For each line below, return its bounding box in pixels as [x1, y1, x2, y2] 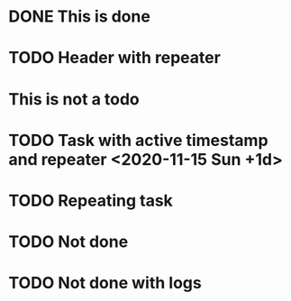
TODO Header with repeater [8, 48, 222, 68]
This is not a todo [8, 88, 141, 109]
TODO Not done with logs [8, 273, 202, 294]
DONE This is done [8, 6, 150, 27]
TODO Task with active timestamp [8, 130, 268, 150]
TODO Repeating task [8, 190, 173, 211]
